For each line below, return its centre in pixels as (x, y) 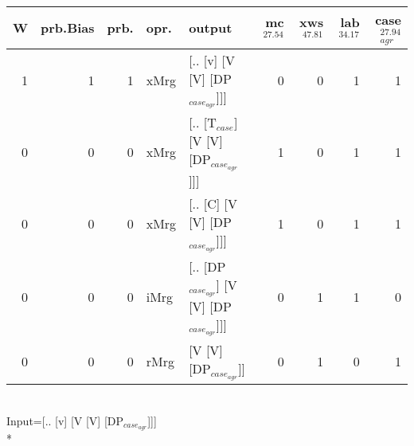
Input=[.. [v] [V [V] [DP (65, 420)
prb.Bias (68, 28)
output (211, 28)
